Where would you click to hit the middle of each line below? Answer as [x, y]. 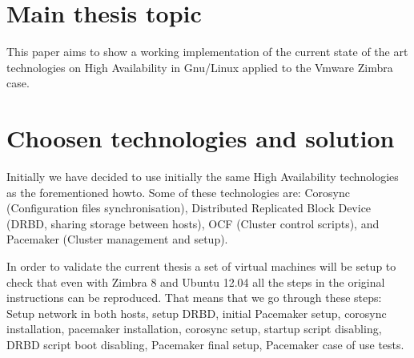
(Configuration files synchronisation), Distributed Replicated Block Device [189, 208]
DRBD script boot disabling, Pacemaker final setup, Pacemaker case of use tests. [205, 344]
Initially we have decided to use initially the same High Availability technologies [203, 177]
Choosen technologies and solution [201, 138]
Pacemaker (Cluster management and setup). [117, 239]
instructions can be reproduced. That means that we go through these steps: [194, 298]
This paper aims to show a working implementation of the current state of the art [207, 52]
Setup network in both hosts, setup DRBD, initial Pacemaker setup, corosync [197, 313]
